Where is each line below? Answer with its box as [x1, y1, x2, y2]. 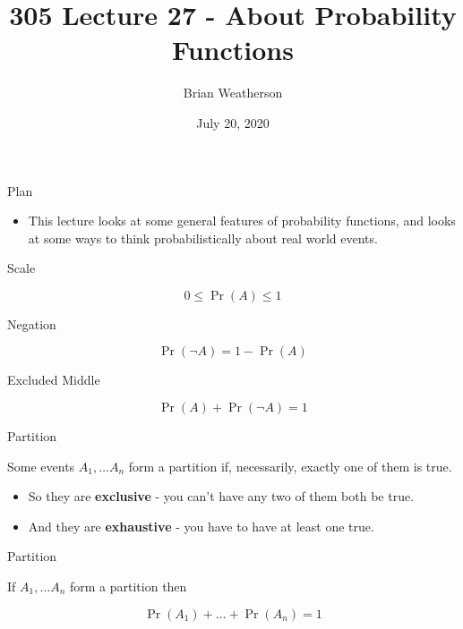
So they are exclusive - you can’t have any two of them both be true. [28, 487, 415, 506]
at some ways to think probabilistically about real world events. [28, 228, 378, 247]
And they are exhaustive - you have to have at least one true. [28, 516, 374, 535]
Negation [7, 314, 56, 333]
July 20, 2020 [196, 113, 270, 132]
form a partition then [69, 577, 187, 596]
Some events [7, 456, 75, 475]
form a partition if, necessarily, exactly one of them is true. [128, 456, 452, 475]
